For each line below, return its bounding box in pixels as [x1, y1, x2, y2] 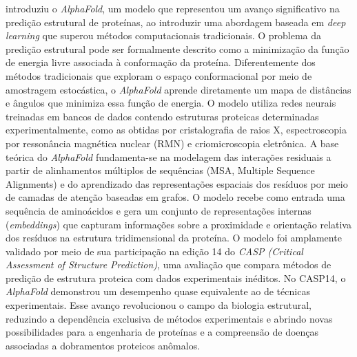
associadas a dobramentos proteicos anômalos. [6, 338, 201, 352]
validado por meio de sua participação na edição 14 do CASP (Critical [6, 244, 303, 258]
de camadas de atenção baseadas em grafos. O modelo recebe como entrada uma [6, 190, 345, 204]
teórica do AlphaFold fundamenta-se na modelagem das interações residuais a [6, 149, 331, 164]
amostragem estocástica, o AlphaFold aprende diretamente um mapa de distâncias [6, 82, 351, 96]
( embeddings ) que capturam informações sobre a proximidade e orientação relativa [6, 217, 351, 231]
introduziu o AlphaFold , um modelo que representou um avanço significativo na [6, 1, 340, 15]
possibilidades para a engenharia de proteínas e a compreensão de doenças [6, 325, 319, 339]
